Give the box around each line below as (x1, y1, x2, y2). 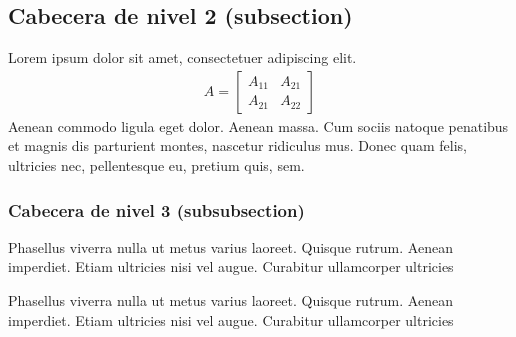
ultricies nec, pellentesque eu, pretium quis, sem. (8, 155, 305, 176)
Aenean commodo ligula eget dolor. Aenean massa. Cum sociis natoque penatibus (8, 115, 509, 136)
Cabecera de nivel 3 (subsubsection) (8, 197, 305, 222)
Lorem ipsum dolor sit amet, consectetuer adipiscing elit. (8, 47, 357, 68)
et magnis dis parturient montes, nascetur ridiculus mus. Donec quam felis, (8, 135, 467, 156)
